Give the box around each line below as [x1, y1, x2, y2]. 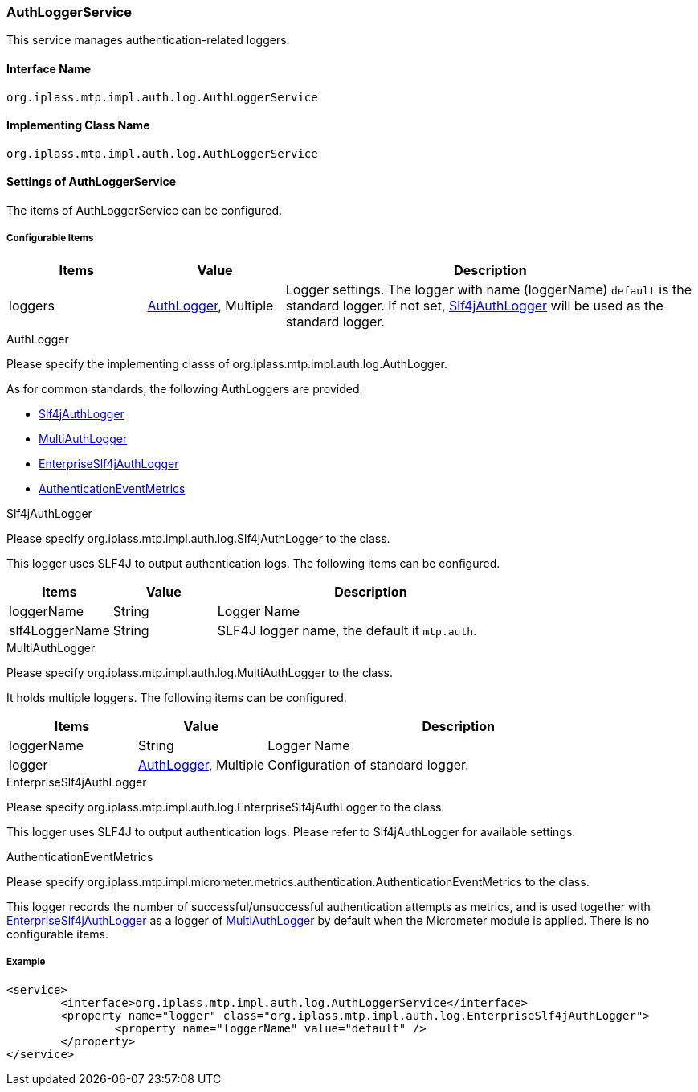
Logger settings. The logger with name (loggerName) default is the [285, 281, 692, 298]
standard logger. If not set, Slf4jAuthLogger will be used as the [285, 297, 663, 314]
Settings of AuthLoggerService [6, 174, 177, 189]
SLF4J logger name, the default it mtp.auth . [217, 622, 477, 638]
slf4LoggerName [9, 622, 110, 638]
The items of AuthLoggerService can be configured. [6, 203, 282, 218]
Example [6, 956, 46, 968]
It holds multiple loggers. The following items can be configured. [6, 690, 347, 704]
